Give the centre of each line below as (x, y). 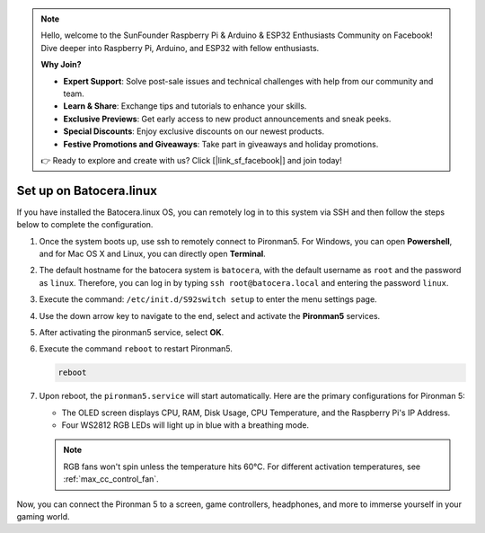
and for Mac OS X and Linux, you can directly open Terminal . (153, 253)
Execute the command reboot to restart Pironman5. (136, 349)
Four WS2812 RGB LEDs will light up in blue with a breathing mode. (185, 425)
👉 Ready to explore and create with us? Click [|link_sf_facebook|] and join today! (191, 160)
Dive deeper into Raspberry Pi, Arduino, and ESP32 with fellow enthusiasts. (180, 48)
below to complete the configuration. (85, 225)
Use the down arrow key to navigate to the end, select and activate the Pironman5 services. (210, 315)
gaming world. (43, 517)
